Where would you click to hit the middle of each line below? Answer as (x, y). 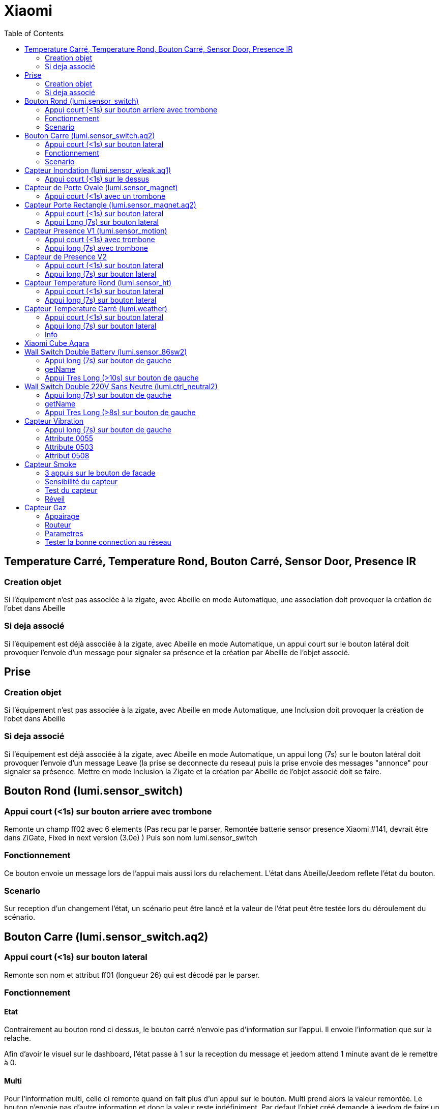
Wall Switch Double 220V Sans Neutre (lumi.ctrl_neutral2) (121, 386)
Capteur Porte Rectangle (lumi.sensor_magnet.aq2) (110, 205)
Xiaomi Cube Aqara (57, 343)
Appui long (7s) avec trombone (96, 248)
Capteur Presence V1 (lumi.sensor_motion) (96, 230)
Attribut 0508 (67, 455)
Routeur (58, 524)
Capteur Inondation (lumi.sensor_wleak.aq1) (98, 170)
